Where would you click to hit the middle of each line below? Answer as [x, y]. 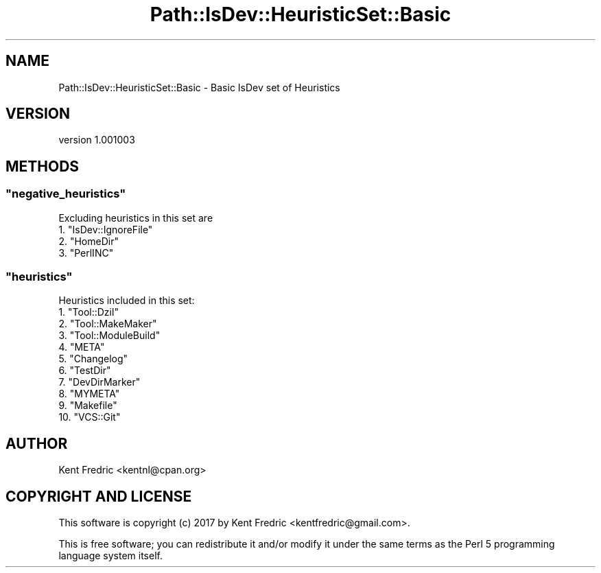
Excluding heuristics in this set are [136, 218]
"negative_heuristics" [66, 194]
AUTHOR [37, 443]
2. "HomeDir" [89, 241]
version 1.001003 [97, 140]
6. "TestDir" [85, 371]
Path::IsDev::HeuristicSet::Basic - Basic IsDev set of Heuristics [199, 87]
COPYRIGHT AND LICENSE [99, 496]
